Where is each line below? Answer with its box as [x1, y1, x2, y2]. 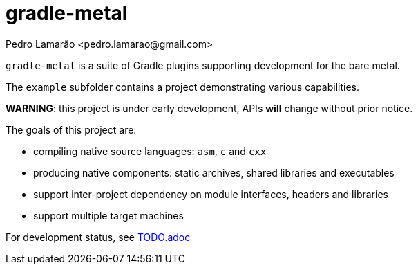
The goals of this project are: [6, 123, 137, 136]
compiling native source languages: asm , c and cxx [33, 145, 267, 157]
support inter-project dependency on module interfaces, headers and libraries [33, 188, 388, 200]
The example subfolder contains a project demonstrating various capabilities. [6, 80, 360, 93]
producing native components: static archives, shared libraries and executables [33, 166, 395, 179]
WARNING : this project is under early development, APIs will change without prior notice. [6, 102, 413, 114]
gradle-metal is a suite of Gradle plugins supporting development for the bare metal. [6, 59, 400, 71]
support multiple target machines [33, 209, 184, 222]
